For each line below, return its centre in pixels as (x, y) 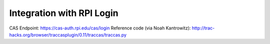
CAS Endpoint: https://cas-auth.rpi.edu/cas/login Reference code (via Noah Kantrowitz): (100, 28)
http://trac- (203, 28)
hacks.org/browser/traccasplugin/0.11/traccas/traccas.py (68, 34)
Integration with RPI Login (64, 13)
